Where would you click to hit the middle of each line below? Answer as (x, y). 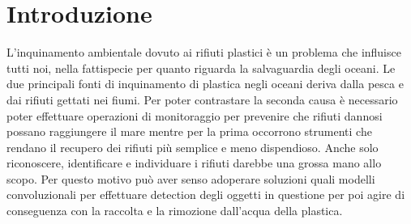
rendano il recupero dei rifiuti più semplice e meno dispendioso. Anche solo (193, 147)
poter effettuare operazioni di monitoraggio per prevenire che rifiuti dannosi (195, 115)
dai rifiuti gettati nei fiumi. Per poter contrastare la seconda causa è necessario (202, 99)
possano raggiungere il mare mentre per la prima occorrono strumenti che (189, 131)
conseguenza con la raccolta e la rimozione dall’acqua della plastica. (175, 211)
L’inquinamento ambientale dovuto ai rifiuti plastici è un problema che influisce (204, 52)
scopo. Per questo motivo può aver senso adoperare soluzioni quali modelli (191, 178)
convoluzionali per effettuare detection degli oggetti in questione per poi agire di (206, 194)
